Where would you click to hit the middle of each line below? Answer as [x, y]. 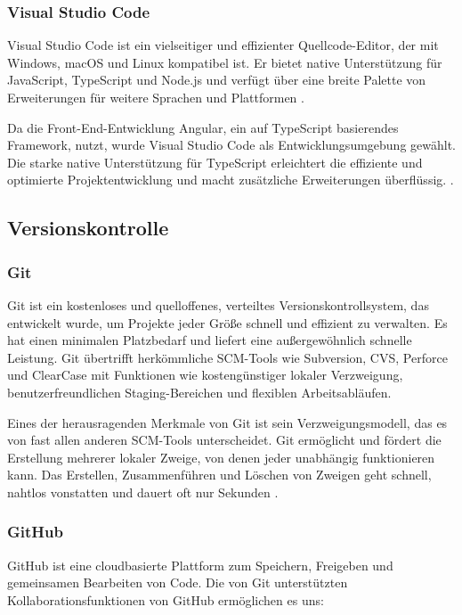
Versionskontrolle [88, 228]
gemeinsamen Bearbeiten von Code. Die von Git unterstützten [178, 582]
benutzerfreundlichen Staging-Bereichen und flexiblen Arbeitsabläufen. [199, 392]
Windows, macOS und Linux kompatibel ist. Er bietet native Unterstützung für [225, 62]
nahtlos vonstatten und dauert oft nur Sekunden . [143, 492]
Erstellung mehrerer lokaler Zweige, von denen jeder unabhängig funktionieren [221, 457]
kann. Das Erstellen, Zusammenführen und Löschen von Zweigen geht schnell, [219, 475]
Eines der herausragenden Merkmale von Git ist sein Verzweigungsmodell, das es [227, 422]
